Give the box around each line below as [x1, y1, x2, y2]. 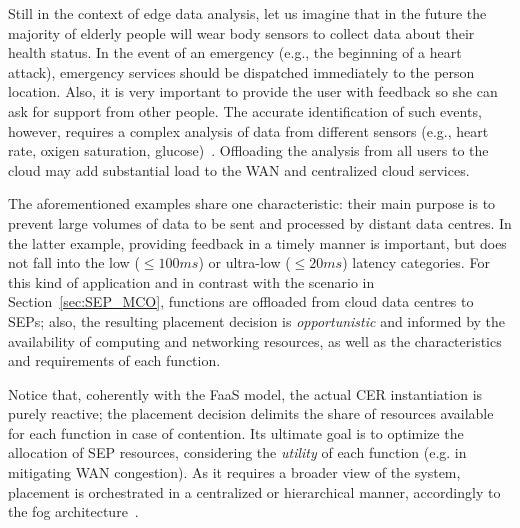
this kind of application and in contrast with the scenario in [8, 271, 375, 292]
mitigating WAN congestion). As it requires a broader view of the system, [8, 462, 461, 483]
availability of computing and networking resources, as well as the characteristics [8, 330, 502, 351]
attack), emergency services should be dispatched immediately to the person [8, 61, 475, 82]
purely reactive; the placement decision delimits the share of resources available [8, 403, 494, 424]
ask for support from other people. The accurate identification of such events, [8, 100, 482, 121]
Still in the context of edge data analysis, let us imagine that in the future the [8, 3, 487, 23]
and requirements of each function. [8, 350, 221, 371]
